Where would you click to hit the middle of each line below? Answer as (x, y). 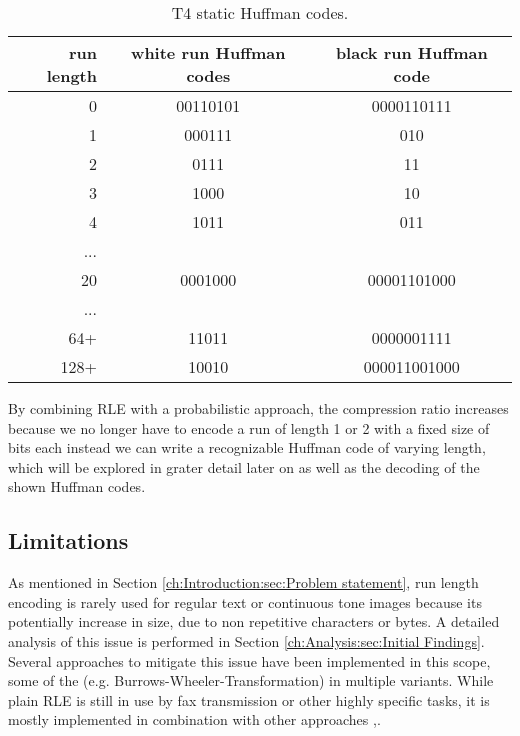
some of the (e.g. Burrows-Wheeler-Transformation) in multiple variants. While (251, 680)
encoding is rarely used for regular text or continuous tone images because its (245, 601)
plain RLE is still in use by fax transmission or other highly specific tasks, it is (249, 699)
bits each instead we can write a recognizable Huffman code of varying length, (247, 447)
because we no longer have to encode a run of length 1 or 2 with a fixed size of (249, 427)
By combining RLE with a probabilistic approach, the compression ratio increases (258, 408)
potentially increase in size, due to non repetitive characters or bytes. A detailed (254, 621)
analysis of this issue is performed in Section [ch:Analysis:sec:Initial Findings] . (246, 640)
